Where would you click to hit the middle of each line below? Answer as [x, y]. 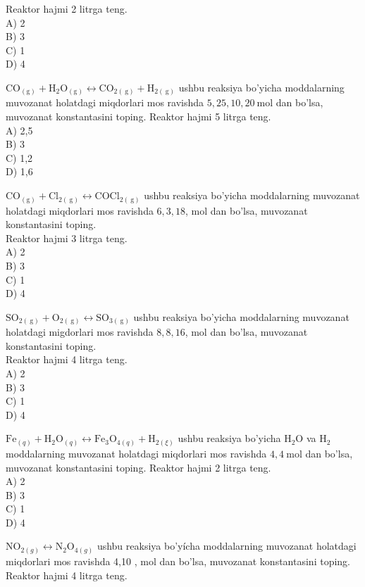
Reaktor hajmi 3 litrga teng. [67, 238]
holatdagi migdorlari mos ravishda [80, 332]
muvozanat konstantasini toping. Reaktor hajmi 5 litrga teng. [138, 116]
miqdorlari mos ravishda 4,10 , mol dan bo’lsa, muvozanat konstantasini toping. [178, 561]
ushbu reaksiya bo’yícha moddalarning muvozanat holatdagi [227, 546]
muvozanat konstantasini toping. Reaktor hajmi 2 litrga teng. [138, 467]
